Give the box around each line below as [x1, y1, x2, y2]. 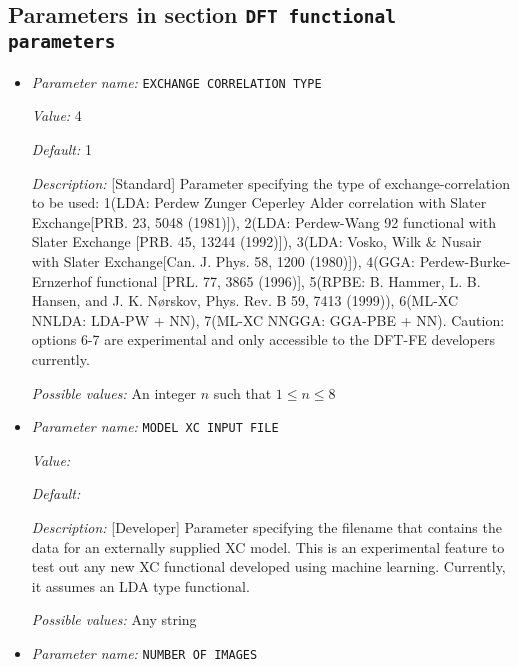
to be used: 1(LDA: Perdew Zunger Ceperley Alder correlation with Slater [31, 192, 487, 213]
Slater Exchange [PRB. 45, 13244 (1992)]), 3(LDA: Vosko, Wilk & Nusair [31, 231, 482, 252]
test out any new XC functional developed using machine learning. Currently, [31, 556, 506, 577]
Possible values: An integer [31, 382, 197, 403]
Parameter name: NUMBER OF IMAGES [31, 642, 258, 663]
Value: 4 [31, 105, 82, 126]
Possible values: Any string [31, 609, 197, 630]
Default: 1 [31, 139, 92, 159]
